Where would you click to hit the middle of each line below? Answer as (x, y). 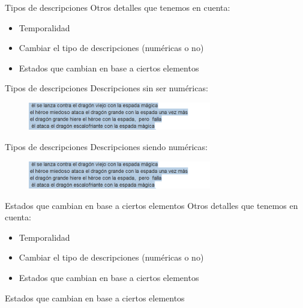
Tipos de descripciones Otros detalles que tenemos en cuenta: (118, 7)
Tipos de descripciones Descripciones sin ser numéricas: (106, 88)
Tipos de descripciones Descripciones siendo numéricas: (106, 147)
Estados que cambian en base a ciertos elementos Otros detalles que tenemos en (151, 205)
